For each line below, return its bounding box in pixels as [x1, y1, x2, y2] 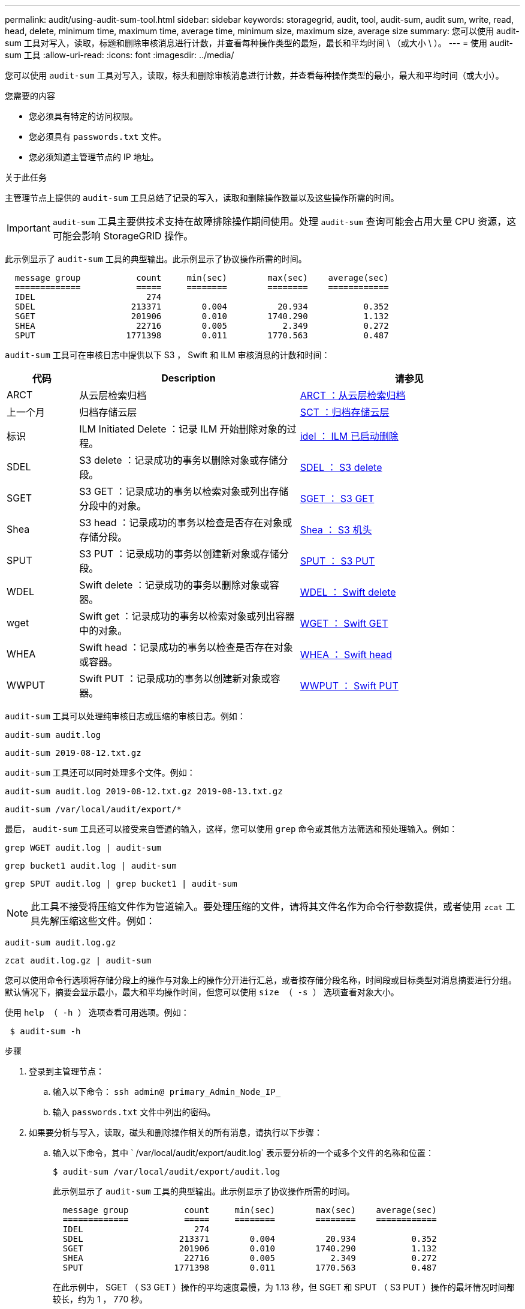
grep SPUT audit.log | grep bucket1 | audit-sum [5, 879, 237, 888]
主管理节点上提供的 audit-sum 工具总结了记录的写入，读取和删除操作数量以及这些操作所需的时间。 [5, 193, 399, 203]
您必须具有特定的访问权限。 [29, 111, 138, 121]
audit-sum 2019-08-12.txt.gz [5, 748, 141, 758]
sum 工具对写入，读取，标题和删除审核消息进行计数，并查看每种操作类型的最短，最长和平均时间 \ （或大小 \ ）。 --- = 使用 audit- [5, 38, 513, 48]
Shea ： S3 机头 [300, 524, 372, 536]
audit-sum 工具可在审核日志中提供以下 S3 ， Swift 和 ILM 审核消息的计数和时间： [5, 350, 330, 360]
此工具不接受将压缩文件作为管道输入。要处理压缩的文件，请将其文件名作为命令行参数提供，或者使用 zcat [31, 900, 503, 912]
